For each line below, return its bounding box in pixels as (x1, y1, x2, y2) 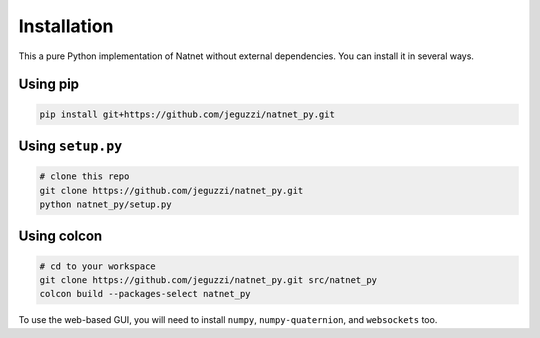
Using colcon (18, 228, 103, 245)
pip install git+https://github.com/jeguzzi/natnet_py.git (39, 108, 335, 120)
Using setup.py (18, 137, 123, 154)
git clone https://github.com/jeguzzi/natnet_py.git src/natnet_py (39, 274, 378, 285)
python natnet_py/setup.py (39, 198, 172, 210)
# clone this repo (39, 171, 130, 182)
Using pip (18, 76, 80, 93)
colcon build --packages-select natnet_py (39, 288, 251, 300)
